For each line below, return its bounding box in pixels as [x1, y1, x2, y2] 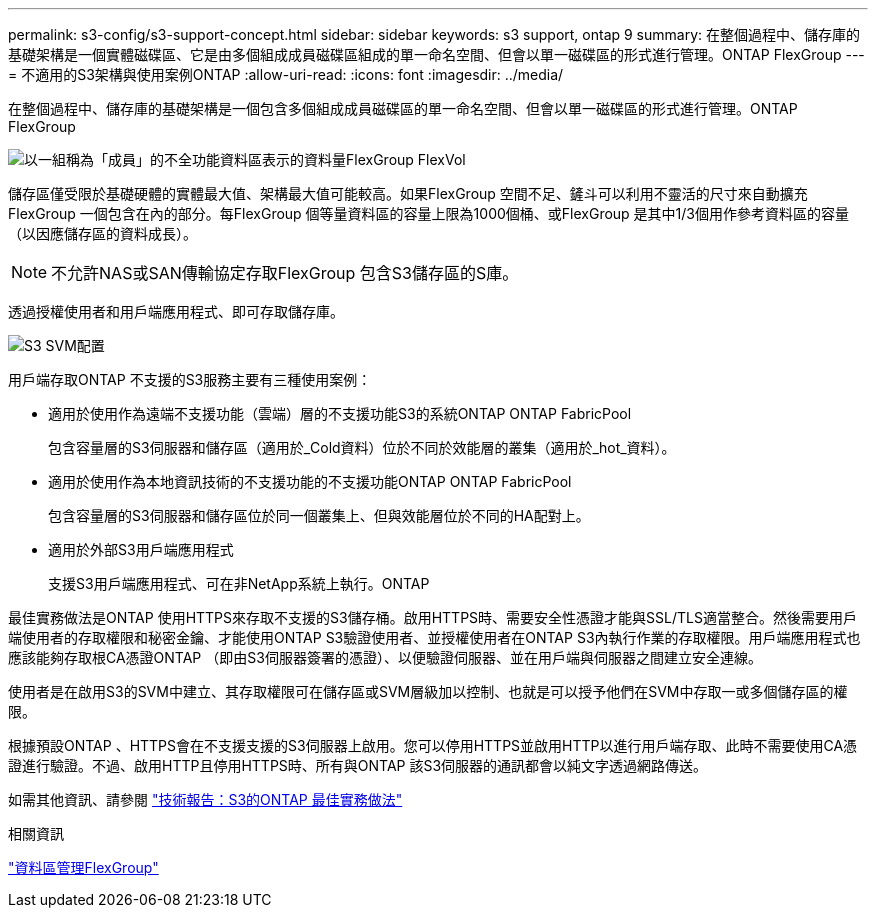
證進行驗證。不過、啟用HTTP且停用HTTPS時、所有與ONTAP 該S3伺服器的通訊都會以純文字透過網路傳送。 [8, 757, 708, 774]
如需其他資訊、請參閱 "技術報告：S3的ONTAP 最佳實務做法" [8, 791, 403, 808]
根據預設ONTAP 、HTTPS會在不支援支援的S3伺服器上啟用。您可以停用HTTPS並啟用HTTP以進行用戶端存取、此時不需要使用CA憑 [8, 737, 858, 754]
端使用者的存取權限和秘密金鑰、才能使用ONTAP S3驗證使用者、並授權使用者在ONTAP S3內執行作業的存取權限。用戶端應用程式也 [8, 629, 861, 646]
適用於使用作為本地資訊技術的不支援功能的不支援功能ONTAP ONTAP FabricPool [48, 473, 572, 490]
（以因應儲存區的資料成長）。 [8, 225, 197, 242]
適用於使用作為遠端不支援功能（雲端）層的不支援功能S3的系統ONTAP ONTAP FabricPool [48, 405, 632, 422]
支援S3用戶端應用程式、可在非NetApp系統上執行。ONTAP [48, 575, 430, 592]
